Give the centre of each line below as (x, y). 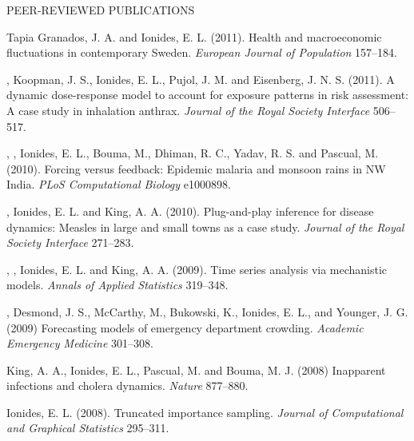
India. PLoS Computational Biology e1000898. (119, 184)
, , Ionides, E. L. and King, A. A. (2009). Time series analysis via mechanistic (197, 269)
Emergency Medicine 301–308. (80, 343)
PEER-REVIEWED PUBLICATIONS (101, 10)
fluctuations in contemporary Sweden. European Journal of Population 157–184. (202, 52)
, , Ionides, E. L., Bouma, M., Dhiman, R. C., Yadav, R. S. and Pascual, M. (193, 153)
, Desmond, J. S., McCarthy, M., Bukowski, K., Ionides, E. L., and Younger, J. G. (207, 311)
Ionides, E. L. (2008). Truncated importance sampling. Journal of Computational (205, 412)
